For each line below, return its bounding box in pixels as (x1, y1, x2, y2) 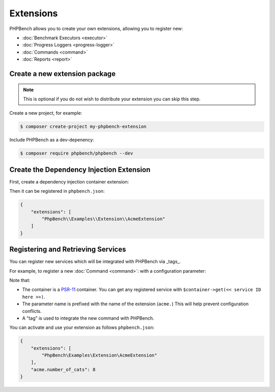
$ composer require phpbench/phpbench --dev (20, 150, 133, 156)
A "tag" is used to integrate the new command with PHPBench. (22, 315, 154, 321)
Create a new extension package (9, 69, 116, 78)
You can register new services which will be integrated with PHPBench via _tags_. (9, 258, 181, 265)
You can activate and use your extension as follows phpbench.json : (9, 324, 155, 331)
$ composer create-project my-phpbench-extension (20, 124, 147, 129)
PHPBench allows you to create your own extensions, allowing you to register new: (9, 25, 183, 32)
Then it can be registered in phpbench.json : (9, 188, 105, 194)
